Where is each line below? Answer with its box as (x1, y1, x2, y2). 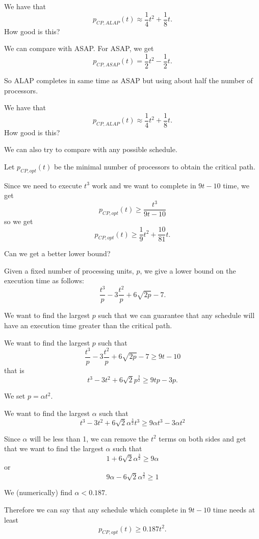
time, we (223, 180, 249, 190)
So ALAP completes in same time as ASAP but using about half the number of (4, 75, 253, 85)
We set (4, 390, 25, 401)
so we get (4, 216, 33, 227)
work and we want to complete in (92, 180, 196, 190)
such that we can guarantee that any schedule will (98, 310, 255, 321)
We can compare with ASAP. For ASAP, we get (4, 43, 154, 54)
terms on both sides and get (159, 433, 246, 444)
